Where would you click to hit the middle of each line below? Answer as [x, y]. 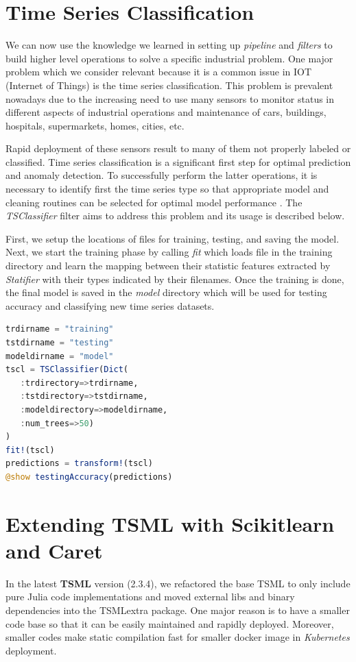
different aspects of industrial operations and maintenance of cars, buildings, [166, 112]
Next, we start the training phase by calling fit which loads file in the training [169, 252]
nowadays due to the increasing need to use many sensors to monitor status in [170, 98]
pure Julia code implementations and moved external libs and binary [150, 597]
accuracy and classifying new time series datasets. [110, 305]
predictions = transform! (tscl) [79, 464]
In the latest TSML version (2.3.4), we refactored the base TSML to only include [178, 583]
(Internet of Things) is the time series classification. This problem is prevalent [169, 85]
